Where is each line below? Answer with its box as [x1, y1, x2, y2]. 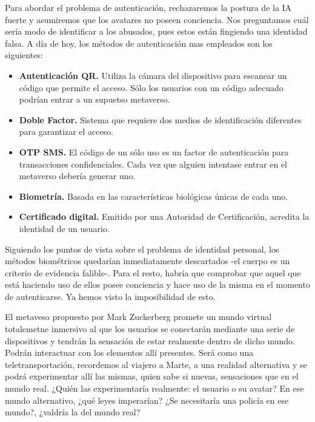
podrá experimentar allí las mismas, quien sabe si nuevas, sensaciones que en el [5, 370, 299, 383]
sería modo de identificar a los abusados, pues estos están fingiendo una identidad [5, 25, 308, 38]
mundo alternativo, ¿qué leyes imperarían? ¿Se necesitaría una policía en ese [5, 393, 289, 406]
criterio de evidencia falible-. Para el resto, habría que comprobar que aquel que [5, 266, 301, 279]
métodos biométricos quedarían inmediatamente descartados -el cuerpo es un [5, 254, 290, 267]
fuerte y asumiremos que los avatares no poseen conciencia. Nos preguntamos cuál [5, 13, 309, 26]
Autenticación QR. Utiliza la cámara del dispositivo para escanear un [19, 69, 287, 81]
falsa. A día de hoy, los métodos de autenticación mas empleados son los [5, 36, 273, 49]
